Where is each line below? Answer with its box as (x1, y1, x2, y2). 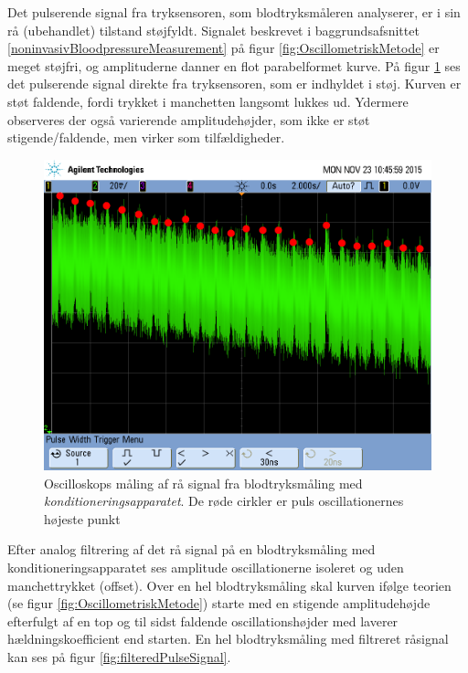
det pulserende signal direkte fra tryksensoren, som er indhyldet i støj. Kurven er (7, 74, 462, 93)
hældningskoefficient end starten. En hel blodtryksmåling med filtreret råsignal (7, 629, 449, 648)
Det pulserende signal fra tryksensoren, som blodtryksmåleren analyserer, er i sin (7, 3, 461, 21)
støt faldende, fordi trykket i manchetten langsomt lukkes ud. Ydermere (7, 91, 409, 110)
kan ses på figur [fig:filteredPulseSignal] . (7, 647, 231, 667)
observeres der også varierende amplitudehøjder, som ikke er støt (7, 110, 370, 129)
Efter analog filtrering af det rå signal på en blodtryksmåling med (7, 540, 376, 559)
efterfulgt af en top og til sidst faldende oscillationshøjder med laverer (7, 611, 399, 630)
